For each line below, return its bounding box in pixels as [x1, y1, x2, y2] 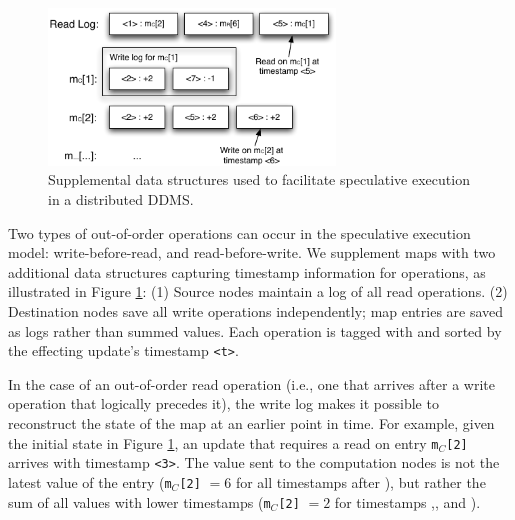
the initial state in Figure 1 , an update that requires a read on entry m [8, 432, 439, 453]
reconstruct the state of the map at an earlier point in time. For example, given [8, 413, 495, 434]
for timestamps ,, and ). [334, 491, 481, 512]
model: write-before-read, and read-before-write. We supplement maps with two [8, 242, 496, 263]
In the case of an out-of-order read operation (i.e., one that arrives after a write [8, 373, 495, 394]
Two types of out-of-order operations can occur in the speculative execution [8, 222, 471, 243]
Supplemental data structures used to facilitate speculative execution [48, 169, 470, 190]
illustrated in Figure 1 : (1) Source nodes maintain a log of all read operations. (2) [8, 281, 508, 302]
